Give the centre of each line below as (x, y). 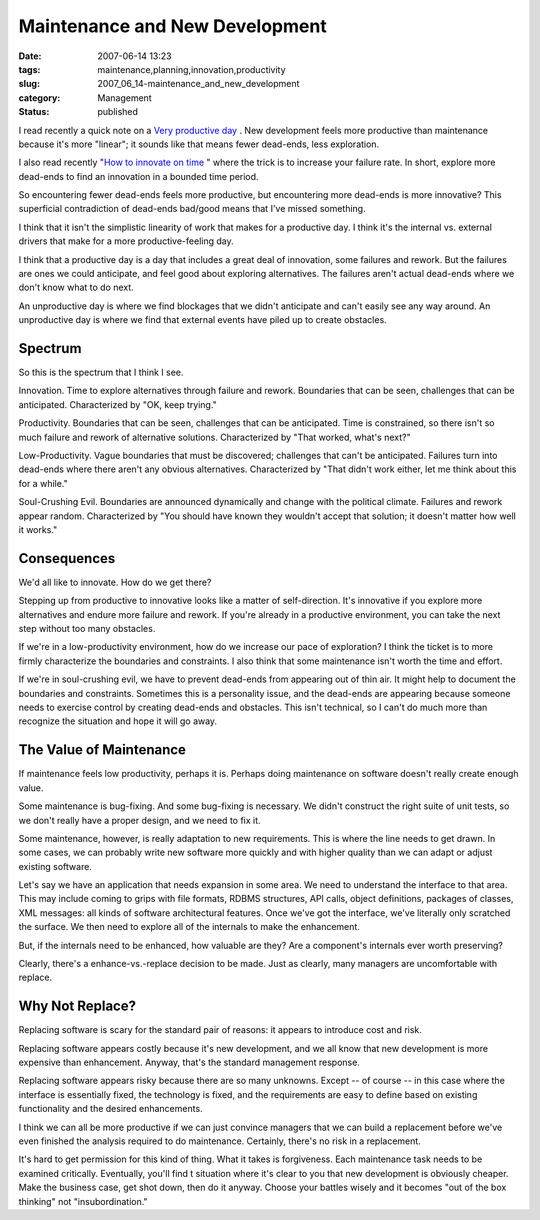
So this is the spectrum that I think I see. (101, 372)
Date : (30, 56)
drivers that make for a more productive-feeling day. (126, 241)
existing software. (55, 866)
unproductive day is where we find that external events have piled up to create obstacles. (202, 320)
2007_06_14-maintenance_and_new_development (198, 84)
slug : (29, 84)
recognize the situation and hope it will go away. (118, 721)
